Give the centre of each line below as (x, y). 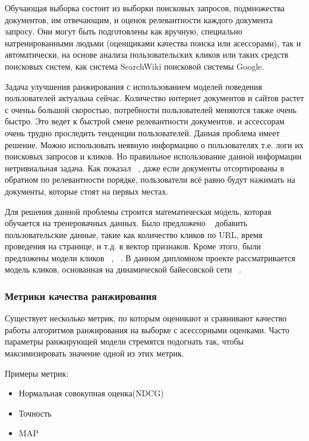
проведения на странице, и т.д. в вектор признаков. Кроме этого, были (133, 246)
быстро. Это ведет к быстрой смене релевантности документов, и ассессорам (145, 121)
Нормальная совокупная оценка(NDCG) (91, 393)
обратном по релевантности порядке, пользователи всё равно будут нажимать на (150, 179)
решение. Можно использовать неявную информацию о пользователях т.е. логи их (154, 144)
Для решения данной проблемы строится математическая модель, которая (138, 211)
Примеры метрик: (37, 373)
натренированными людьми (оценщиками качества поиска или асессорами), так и (153, 43)
